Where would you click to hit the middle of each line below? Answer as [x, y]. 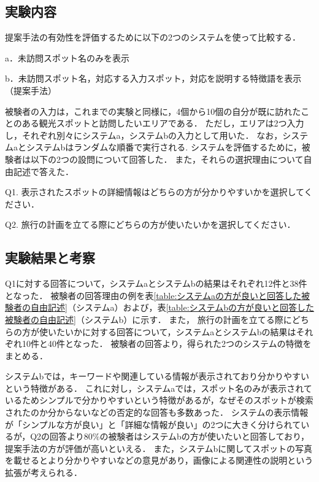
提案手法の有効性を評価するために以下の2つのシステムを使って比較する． [153, 37]
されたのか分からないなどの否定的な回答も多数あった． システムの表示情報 [157, 412]
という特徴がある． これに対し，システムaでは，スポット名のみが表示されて [159, 388]
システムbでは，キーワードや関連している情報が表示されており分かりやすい [157, 376]
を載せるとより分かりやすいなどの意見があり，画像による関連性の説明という [159, 460]
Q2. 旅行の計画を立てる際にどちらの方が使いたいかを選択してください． [150, 224]
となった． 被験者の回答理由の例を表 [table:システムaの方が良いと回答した [153, 295]
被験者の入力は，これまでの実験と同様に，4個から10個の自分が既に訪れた [153, 111]
